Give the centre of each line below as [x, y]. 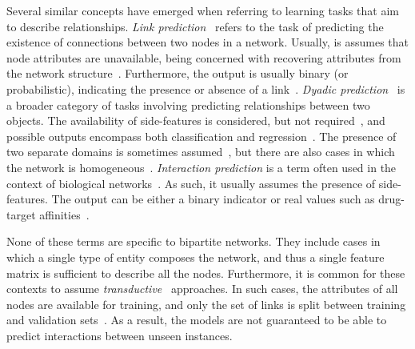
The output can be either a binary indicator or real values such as [213, 199]
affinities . [64, 214]
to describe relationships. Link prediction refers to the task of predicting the [195, 26]
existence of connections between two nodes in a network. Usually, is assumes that [208, 42]
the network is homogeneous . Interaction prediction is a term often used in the [202, 167]
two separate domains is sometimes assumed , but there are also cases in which [201, 152]
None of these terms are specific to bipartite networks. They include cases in [194, 241]
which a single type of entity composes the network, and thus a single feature [196, 257]
